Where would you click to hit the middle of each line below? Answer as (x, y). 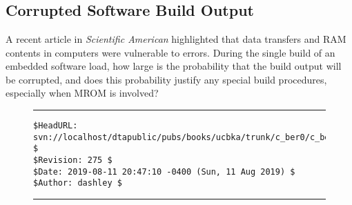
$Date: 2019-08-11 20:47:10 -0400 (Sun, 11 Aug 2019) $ (164, 172)
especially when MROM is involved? (82, 93)
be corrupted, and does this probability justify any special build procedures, (166, 79)
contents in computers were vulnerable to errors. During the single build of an (170, 52)
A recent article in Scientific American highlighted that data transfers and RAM (176, 39)
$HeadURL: (56, 125)
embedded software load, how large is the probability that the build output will (174, 66)
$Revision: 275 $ (73, 160)
